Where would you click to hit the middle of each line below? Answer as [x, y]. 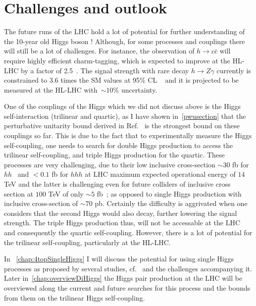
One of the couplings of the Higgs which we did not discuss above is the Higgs [123, 106]
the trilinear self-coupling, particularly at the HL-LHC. [87, 242]
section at [19, 193]
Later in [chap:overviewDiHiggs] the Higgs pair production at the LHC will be [123, 278]
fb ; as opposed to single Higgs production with [169, 193]
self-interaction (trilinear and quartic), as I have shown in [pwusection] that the [125, 116]
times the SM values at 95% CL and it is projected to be [150, 80]
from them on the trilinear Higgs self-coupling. [75, 297]
